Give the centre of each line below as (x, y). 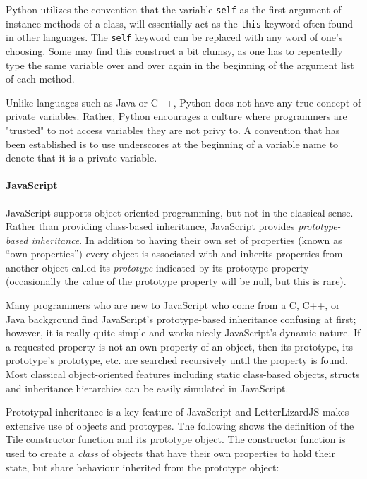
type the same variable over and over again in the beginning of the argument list (180, 65)
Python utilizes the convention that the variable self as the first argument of (174, 9)
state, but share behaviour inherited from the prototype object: (143, 467)
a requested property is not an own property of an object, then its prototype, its (180, 346)
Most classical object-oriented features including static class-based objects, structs (183, 374)
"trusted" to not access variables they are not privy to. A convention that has (173, 129)
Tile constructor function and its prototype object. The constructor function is (176, 439)
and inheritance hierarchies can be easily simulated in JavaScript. (147, 388)
